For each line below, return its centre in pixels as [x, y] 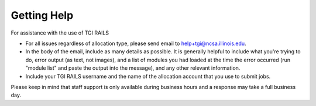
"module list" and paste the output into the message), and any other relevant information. [133, 68]
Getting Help [42, 15]
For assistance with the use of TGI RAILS [60, 33]
